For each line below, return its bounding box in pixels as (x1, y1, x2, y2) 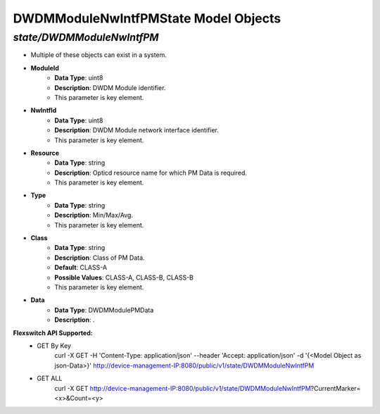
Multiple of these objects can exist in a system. (30, 51, 167, 59)
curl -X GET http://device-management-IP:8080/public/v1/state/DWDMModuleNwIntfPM (54, 384, 311, 392)
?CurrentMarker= (310, 384, 361, 392)
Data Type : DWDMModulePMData (54, 306, 154, 314)
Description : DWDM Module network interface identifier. (54, 126, 220, 134)
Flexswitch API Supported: (13, 328, 93, 337)
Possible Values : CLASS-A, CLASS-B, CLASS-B (54, 273, 194, 282)
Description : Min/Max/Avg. (54, 211, 134, 220)
